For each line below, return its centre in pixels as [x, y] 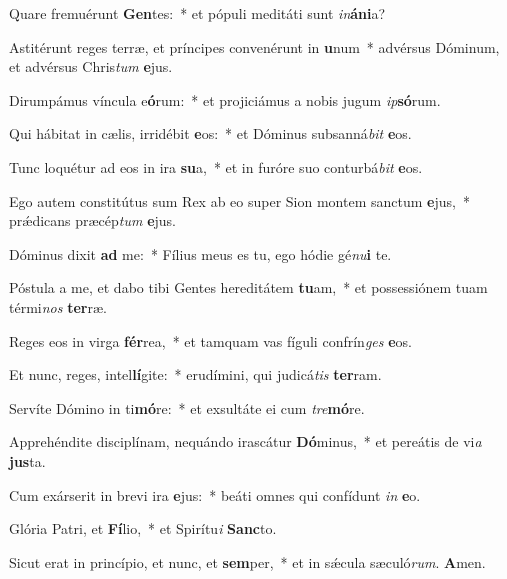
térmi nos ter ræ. [58, 306]
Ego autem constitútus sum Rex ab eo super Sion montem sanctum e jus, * [239, 200]
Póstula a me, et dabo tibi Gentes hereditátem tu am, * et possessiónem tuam [248, 287]
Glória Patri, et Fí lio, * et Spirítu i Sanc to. [143, 528]
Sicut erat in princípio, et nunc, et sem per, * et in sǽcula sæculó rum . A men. [247, 561]
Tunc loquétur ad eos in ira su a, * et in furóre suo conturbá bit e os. [216, 166]
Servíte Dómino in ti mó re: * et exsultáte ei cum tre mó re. [187, 407]
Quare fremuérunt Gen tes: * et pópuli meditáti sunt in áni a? [197, 13]
